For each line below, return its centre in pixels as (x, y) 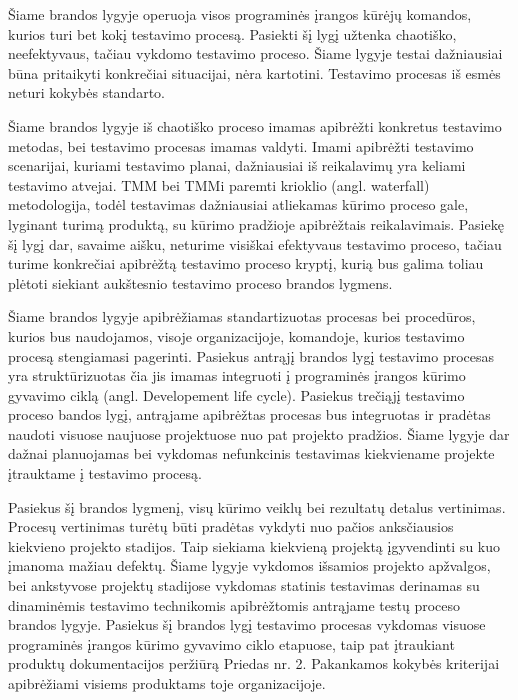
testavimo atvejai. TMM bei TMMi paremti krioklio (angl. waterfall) (219, 184)
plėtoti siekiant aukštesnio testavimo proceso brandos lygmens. (200, 282)
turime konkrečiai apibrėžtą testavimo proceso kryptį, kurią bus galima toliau (246, 263)
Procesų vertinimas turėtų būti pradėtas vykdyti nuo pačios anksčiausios (231, 526)
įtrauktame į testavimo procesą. (105, 473)
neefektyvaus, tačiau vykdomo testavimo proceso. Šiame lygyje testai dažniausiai (255, 53)
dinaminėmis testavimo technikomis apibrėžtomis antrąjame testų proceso (234, 604)
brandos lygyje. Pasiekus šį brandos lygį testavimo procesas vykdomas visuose (247, 624)
